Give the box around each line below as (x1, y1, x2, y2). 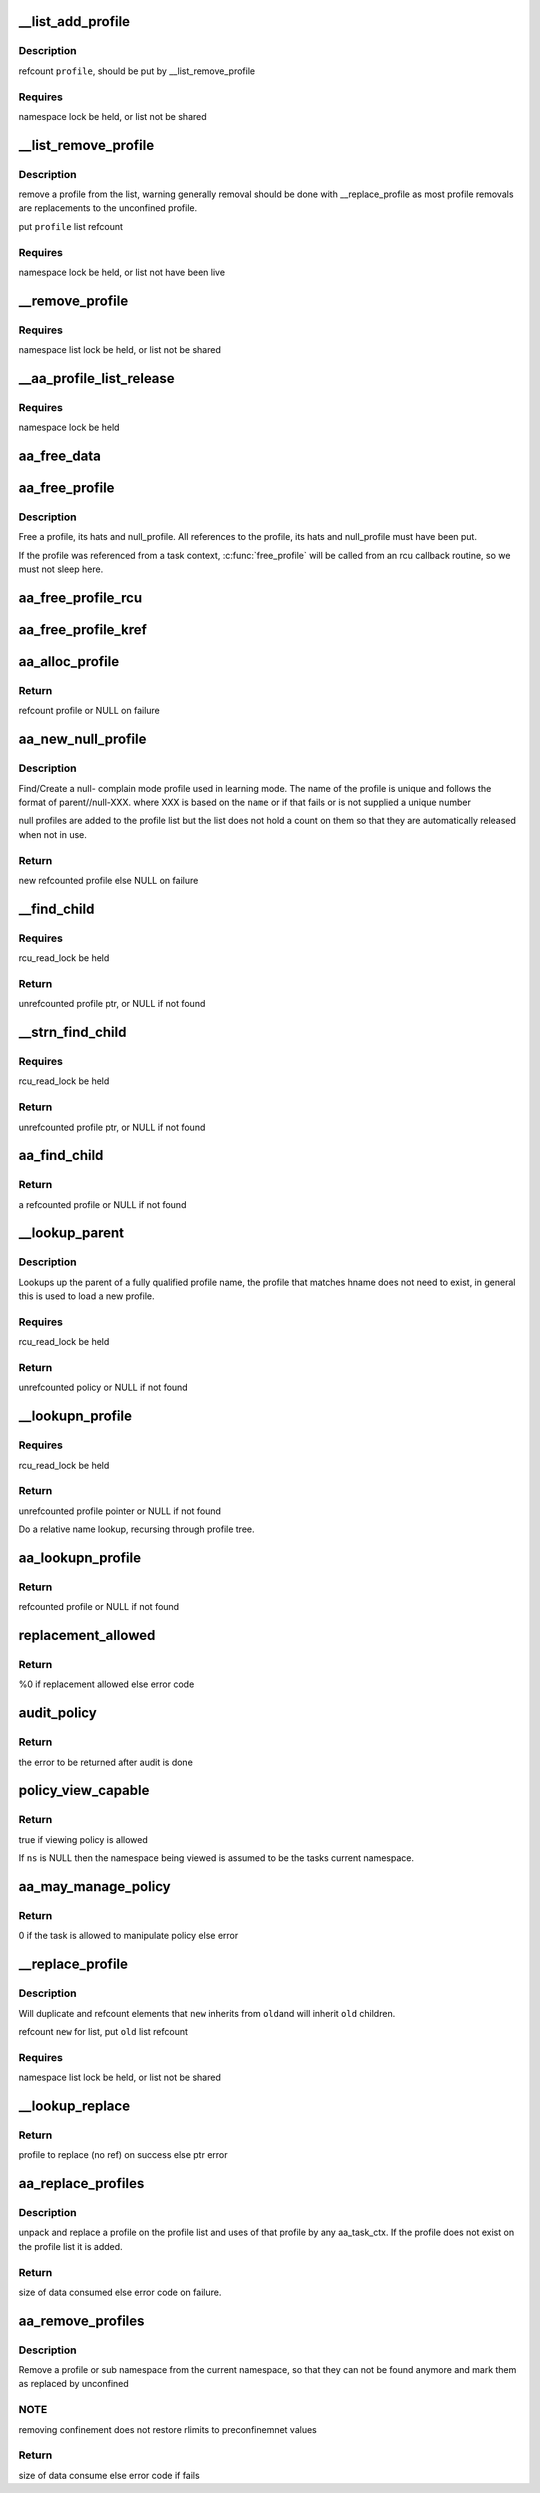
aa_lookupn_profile (18, 1549, 142, 1566)
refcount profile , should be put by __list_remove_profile (18, 65, 255, 77)
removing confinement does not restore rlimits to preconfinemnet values (18, 2423, 317, 2435)
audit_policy (18, 1705, 97, 1722)
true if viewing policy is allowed (18, 1833, 149, 1845)
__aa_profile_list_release (18, 370, 175, 387)
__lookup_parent (18, 1225, 125, 1242)
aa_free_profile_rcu (18, 590, 143, 607)
